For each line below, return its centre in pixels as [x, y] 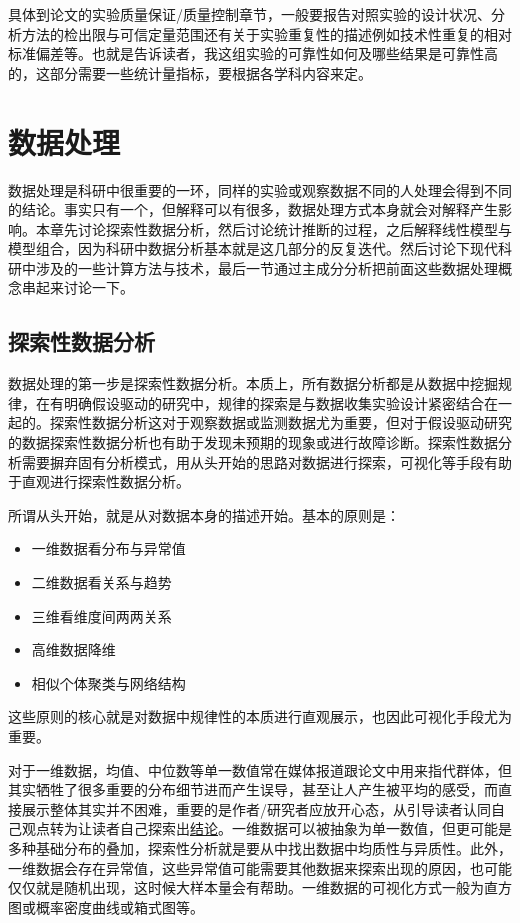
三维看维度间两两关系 [101, 615]
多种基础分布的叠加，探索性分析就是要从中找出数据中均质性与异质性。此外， [260, 847]
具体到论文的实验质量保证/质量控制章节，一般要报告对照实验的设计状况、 [249, 14]
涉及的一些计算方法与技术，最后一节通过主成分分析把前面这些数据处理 [266, 267]
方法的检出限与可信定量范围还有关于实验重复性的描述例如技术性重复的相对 [266, 33]
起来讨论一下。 [84, 287]
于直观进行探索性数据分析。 [99, 481]
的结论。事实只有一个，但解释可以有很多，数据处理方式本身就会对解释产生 [253, 209]
